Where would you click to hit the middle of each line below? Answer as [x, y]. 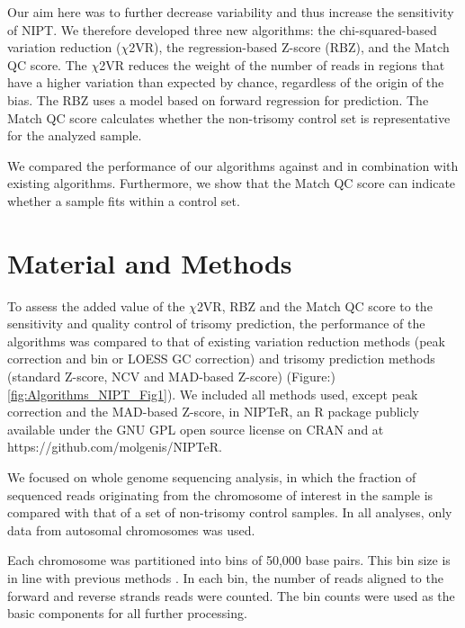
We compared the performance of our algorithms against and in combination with [233, 165]
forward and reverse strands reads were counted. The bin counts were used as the [231, 595]
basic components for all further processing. [127, 613]
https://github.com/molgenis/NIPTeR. [115, 447]
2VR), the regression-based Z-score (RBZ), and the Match [289, 47]
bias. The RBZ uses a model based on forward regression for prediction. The [218, 99]
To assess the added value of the [96, 305]
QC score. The [47, 64]
